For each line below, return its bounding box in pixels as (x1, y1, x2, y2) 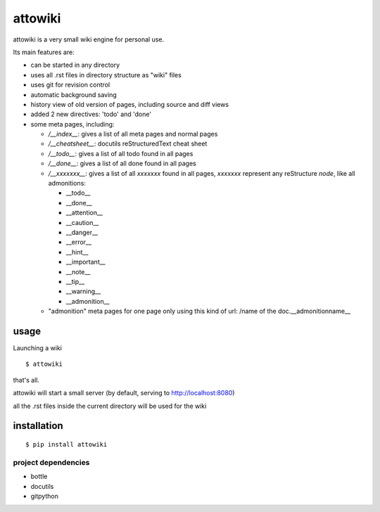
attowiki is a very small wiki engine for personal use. (13, 35, 165, 44)
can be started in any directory (30, 60, 120, 70)
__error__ (65, 238, 91, 246)
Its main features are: (13, 48, 75, 56)
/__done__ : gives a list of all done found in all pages (48, 159, 196, 168)
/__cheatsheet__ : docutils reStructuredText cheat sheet (48, 139, 208, 148)
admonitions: (48, 179, 86, 188)
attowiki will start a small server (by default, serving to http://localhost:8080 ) (13, 389, 235, 397)
